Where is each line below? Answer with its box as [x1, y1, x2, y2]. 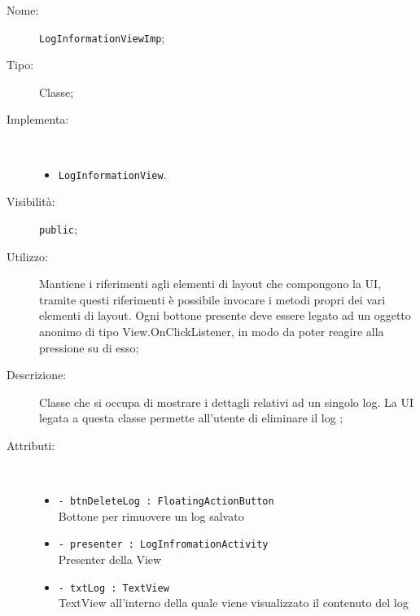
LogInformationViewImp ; [39, 28, 165, 46]
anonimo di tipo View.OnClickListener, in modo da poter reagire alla [39, 322, 384, 339]
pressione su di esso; [39, 339, 139, 356]
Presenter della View [58, 550, 162, 567]
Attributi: [7, 436, 55, 453]
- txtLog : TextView [58, 582, 169, 594]
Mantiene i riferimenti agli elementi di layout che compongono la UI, [39, 275, 382, 292]
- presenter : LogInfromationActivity [58, 539, 269, 551]
